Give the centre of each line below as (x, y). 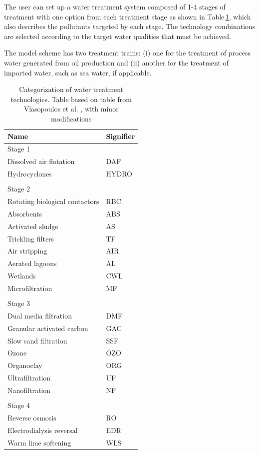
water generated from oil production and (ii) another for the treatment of (116, 62)
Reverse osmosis (32, 417)
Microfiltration (30, 288)
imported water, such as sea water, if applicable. (78, 72)
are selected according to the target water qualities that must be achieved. (118, 36)
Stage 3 (19, 303)
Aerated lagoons (32, 263)
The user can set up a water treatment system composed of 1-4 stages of (115, 6)
